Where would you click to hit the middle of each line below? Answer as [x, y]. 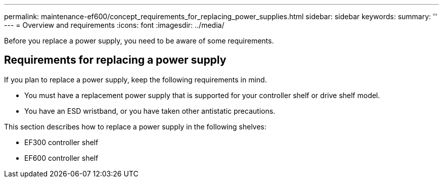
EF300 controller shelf [61, 142]
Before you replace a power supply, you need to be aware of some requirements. [139, 41]
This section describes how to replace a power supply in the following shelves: [135, 126]
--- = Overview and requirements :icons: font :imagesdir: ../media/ [114, 25]
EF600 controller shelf [61, 158]
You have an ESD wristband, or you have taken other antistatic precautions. [150, 111]
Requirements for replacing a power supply [115, 60]
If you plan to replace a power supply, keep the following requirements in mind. [136, 79]
